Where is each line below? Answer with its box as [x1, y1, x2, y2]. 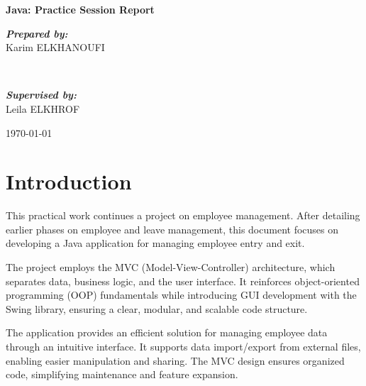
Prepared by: [6, 26, 68, 40]
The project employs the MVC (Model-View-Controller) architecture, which [6, 260, 335, 275]
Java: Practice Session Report [6, 2, 155, 16]
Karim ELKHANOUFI [6, 40, 105, 55]
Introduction [6, 167, 132, 196]
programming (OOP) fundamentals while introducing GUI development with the [6, 287, 357, 302]
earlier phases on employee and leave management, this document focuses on [6, 221, 339, 236]
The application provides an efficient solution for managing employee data [6, 325, 328, 340]
